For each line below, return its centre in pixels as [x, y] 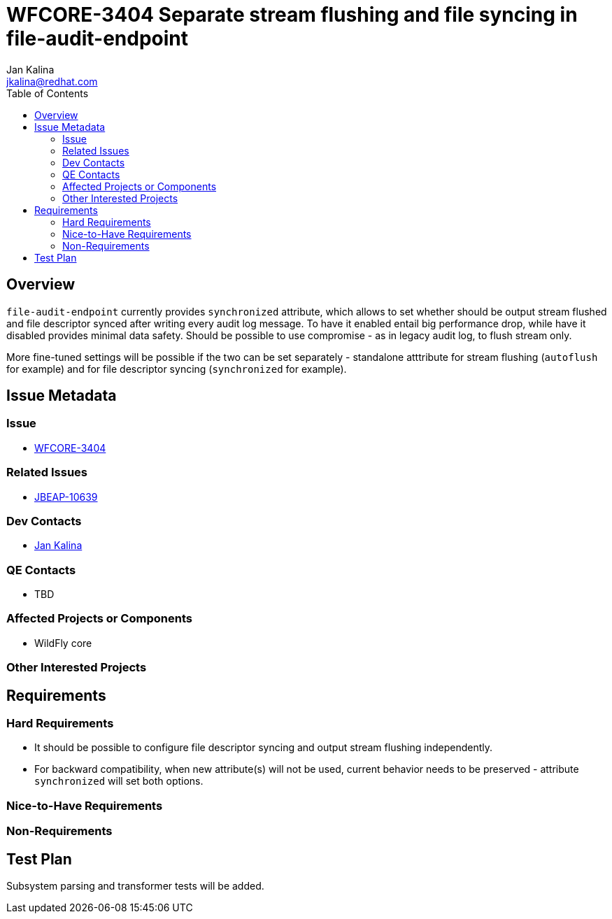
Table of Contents [48, 93]
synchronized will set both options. [119, 781]
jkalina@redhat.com [52, 81]
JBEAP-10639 [66, 497]
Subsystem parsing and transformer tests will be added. [135, 886]
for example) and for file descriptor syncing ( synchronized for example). [177, 369]
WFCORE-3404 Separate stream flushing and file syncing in [292, 15]
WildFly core [63, 643]
